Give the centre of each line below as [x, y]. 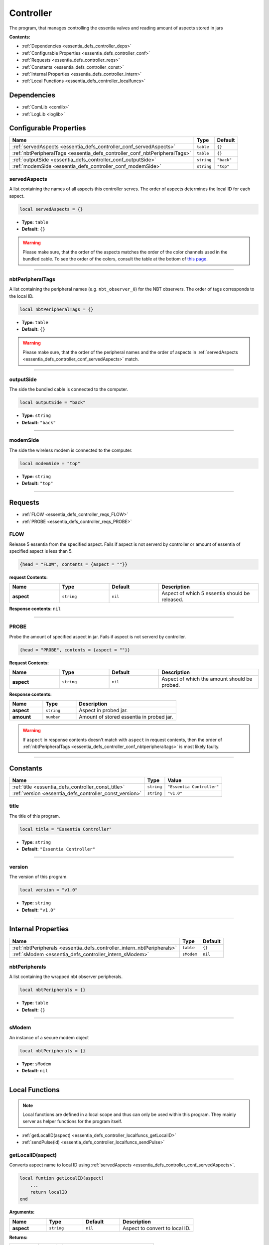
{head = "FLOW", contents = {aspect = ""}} [74, 564]
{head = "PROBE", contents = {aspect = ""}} [75, 650]
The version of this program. [38, 877]
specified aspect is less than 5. [41, 551]
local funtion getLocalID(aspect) [62, 1178]
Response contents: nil [35, 609]
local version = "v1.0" [49, 890]
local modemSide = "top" [50, 463]
